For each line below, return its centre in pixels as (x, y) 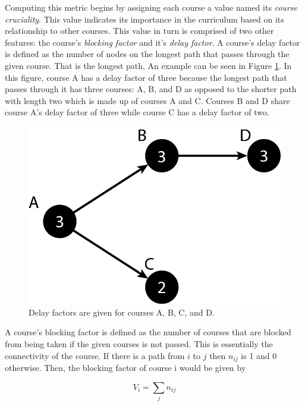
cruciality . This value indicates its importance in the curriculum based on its (144, 19)
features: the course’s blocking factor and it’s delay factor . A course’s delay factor (152, 42)
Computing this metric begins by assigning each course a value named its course (151, 7)
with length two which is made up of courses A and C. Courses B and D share (147, 100)
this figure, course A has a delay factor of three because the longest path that (146, 77)
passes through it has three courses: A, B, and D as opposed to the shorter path (151, 89)
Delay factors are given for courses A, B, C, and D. (122, 312)
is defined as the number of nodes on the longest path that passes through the (147, 54)
